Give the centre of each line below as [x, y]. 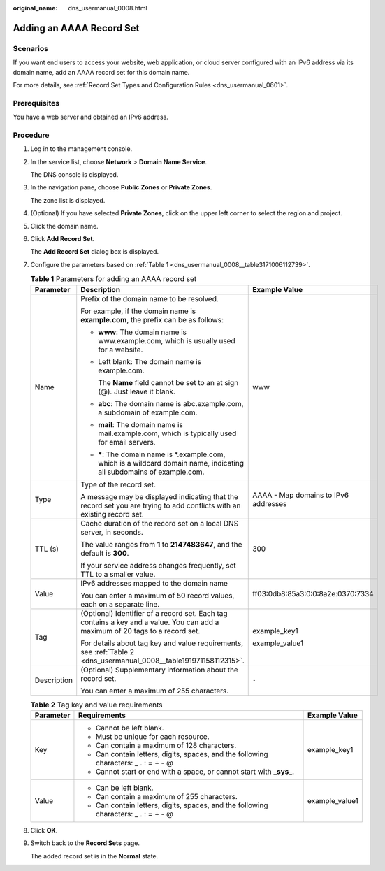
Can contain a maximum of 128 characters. [166, 745]
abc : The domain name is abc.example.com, [171, 403]
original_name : [35, 8]
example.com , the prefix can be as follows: [152, 319]
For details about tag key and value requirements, [162, 643]
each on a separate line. [120, 604]
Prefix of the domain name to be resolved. [150, 298]
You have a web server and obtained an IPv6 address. [91, 117]
